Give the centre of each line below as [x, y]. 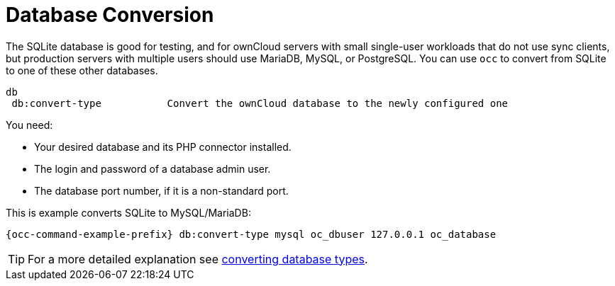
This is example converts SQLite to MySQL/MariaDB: [128, 212]
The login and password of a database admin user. [153, 168]
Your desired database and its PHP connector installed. [163, 147]
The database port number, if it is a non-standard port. [161, 190]
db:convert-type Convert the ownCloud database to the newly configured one [260, 103]
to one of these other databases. [82, 70]
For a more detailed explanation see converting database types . [198, 259]
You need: [29, 125]
